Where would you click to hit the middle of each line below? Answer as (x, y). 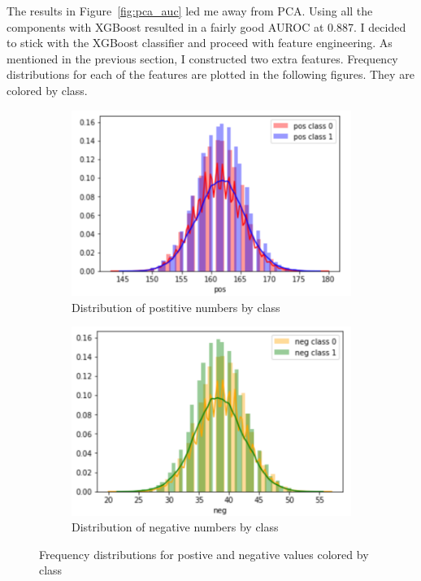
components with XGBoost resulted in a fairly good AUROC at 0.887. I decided (206, 26)
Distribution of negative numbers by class (175, 527)
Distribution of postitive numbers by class (176, 307)
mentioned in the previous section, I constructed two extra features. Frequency (202, 58)
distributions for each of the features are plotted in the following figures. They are (210, 74)
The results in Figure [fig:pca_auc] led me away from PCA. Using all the (190, 11)
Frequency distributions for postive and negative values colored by (204, 554)
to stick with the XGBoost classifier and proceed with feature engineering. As (200, 43)
